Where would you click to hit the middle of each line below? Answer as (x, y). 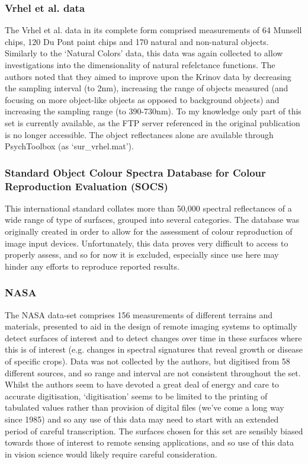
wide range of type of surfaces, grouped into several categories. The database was (152, 220)
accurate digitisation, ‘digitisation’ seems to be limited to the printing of (136, 396)
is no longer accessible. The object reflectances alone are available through (139, 134)
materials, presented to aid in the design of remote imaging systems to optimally (151, 326)
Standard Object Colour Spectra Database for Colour (135, 172)
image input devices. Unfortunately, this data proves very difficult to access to (147, 243)
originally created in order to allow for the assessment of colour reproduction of (149, 231)
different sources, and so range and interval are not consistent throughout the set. (153, 372)
